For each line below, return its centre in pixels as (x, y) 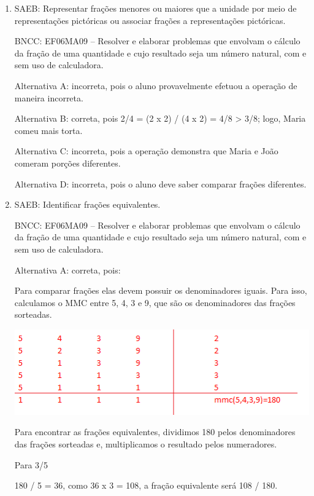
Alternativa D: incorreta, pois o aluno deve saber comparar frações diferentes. (160, 183)
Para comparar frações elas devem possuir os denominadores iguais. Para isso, (161, 290)
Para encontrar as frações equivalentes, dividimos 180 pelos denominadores (155, 432)
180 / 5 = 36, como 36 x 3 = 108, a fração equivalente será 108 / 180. (146, 485)
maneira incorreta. (49, 97)
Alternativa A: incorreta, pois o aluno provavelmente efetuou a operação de (156, 85)
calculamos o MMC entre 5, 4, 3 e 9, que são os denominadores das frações (155, 302)
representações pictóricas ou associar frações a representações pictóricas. (150, 20)
